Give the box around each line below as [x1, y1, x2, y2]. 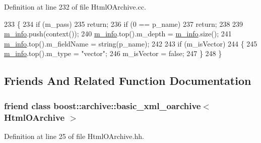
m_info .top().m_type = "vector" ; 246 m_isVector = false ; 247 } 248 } [4, 48, 222, 59]
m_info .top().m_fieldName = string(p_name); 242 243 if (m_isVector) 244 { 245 [4, 38, 257, 49]
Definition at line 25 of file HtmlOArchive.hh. [4, 130, 144, 141]
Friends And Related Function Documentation [4, 73, 251, 88]
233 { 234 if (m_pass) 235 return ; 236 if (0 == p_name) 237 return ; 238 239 [4, 18, 243, 29]
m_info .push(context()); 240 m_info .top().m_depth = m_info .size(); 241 [4, 28, 232, 39]
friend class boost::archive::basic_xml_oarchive [4, 99, 201, 112]
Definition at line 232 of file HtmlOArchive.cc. [4, 2, 146, 12]
